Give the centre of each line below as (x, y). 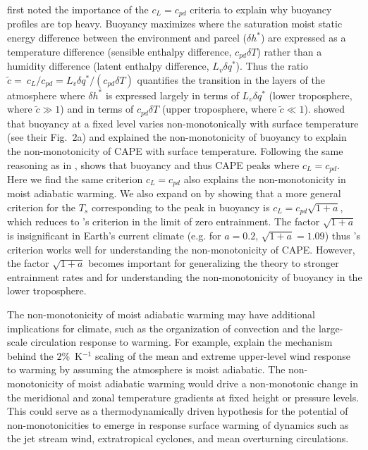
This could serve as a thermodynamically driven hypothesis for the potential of (178, 411)
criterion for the (41, 207)
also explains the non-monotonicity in (265, 179)
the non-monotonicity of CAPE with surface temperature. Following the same (175, 150)
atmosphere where (46, 95)
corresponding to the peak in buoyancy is (180, 207)
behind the (30, 355)
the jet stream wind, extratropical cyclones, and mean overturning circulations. (178, 438)
